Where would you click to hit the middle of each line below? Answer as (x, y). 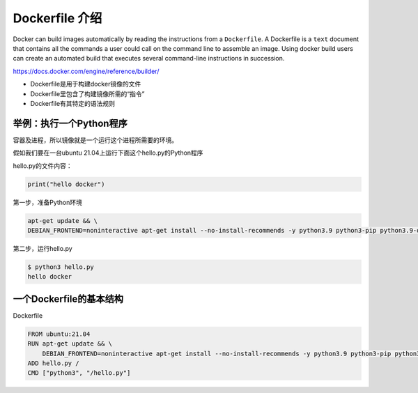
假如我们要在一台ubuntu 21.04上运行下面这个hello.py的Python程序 (108, 153)
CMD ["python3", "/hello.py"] (79, 373)
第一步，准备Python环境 (48, 202)
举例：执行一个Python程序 (70, 123)
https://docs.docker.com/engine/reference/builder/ (86, 71)
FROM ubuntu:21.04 (59, 334)
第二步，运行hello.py (42, 248)
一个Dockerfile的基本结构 (68, 299)
